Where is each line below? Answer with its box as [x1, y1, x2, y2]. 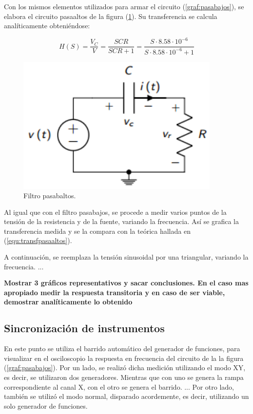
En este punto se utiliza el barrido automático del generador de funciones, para [4, 343, 240, 354]
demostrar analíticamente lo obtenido [4, 297, 133, 307]
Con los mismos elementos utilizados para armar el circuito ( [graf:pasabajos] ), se [4, 1, 244, 11]
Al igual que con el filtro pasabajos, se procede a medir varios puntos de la [4, 207, 227, 217]
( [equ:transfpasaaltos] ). [4, 235, 72, 245]
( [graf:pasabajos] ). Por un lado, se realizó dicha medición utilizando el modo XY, [4, 362, 246, 373]
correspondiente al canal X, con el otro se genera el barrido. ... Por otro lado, [4, 381, 234, 392]
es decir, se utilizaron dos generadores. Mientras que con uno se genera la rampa [4, 372, 244, 382]
